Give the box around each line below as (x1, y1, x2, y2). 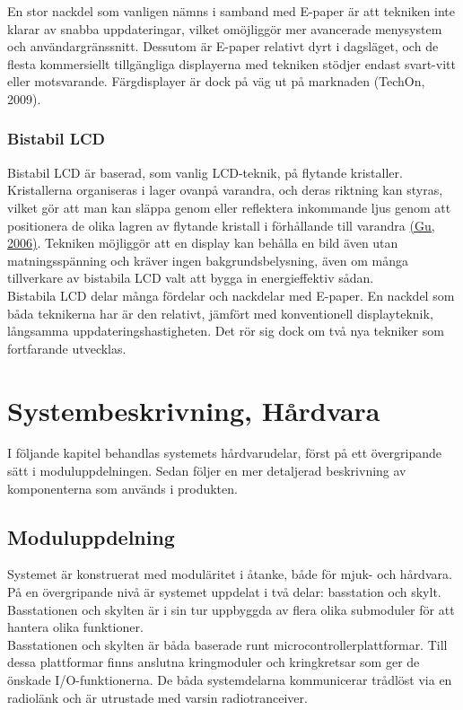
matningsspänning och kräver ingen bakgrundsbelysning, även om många (7, 250, 408, 269)
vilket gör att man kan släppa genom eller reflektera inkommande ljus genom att (7, 197, 451, 216)
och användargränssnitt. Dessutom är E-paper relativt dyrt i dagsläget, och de (7, 37, 439, 56)
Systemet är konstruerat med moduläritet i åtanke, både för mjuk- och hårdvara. (7, 565, 452, 583)
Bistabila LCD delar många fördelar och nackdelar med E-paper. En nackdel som (7, 285, 455, 304)
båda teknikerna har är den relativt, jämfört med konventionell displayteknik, (7, 303, 433, 322)
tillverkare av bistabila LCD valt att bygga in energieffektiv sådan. (7, 268, 374, 287)
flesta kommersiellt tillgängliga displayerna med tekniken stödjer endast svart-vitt (7, 54, 456, 73)
